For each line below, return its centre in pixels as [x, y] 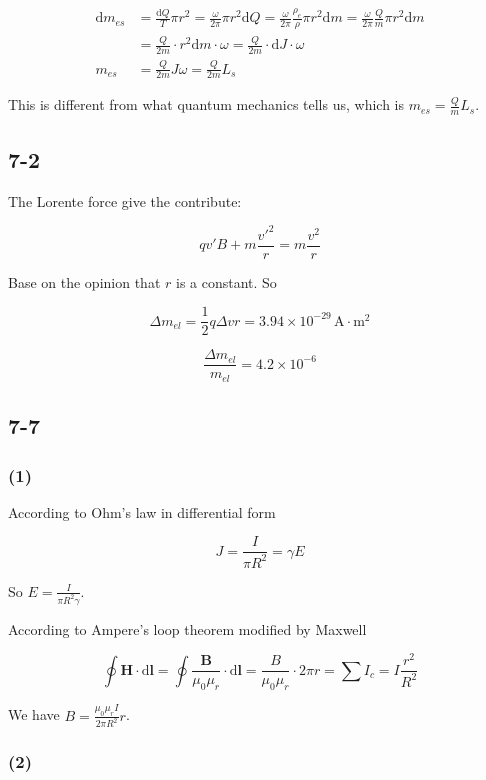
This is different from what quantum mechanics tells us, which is [206, 104]
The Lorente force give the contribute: [125, 200]
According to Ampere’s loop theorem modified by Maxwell [187, 628]
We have [34, 714]
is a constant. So [226, 281]
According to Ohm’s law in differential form [142, 511]
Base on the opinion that [84, 281]
